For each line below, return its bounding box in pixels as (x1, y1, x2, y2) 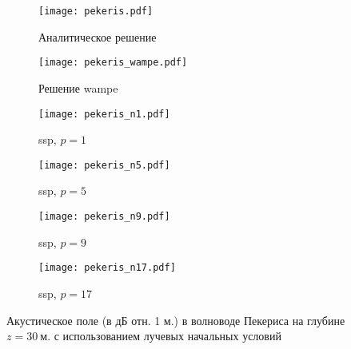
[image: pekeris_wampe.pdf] (38, 57, 188, 69)
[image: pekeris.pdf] (38, 6, 154, 17)
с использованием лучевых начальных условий (54, 327, 281, 344)
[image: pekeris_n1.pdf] (38, 108, 170, 120)
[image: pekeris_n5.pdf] (38, 159, 170, 171)
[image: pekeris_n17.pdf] (38, 262, 176, 274)
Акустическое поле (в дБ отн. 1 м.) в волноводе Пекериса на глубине (6, 311, 345, 328)
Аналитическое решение (38, 28, 157, 45)
